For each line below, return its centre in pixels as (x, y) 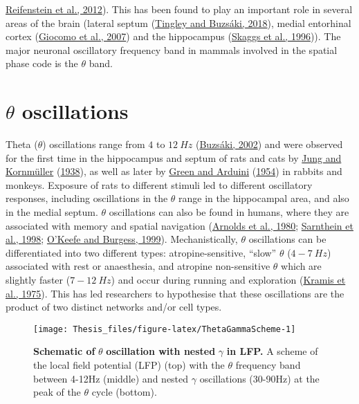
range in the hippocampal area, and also (264, 198)
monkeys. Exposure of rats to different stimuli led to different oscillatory (159, 184)
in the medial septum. (52, 212)
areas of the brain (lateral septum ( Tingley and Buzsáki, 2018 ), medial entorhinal (178, 22)
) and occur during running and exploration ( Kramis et (228, 280)
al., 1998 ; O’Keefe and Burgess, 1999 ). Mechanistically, (122, 239)
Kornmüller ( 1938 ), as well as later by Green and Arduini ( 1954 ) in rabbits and (174, 171)
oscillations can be (287, 239)
